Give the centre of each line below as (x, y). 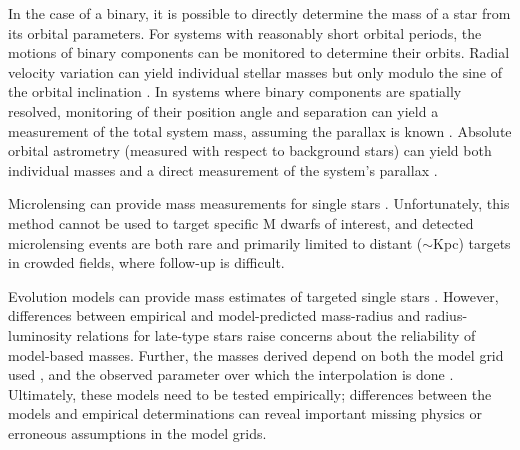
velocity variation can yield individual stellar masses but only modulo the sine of (255, 71)
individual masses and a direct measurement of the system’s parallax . (223, 169)
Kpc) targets (472, 242)
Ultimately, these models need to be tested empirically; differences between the (250, 393)
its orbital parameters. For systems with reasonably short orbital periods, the (245, 32)
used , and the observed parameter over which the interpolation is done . (231, 374)
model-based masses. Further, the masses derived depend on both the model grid (256, 354)
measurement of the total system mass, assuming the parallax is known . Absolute (260, 130)
